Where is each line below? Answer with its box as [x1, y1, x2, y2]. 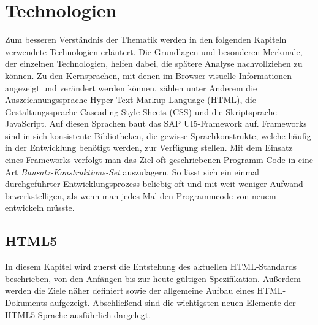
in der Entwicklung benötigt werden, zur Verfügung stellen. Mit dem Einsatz [5, 141, 293, 154]
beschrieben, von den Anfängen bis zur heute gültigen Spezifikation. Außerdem [5, 272, 301, 285]
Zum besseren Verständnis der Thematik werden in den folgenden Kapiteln [5, 33, 287, 46]
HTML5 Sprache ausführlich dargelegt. [5, 308, 151, 321]
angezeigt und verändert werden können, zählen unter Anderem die [5, 81, 257, 94]
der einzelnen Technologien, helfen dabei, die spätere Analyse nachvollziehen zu [5, 57, 303, 70]
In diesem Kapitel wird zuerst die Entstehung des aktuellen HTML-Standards [5, 260, 297, 273]
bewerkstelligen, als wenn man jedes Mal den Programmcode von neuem [5, 189, 276, 202]
